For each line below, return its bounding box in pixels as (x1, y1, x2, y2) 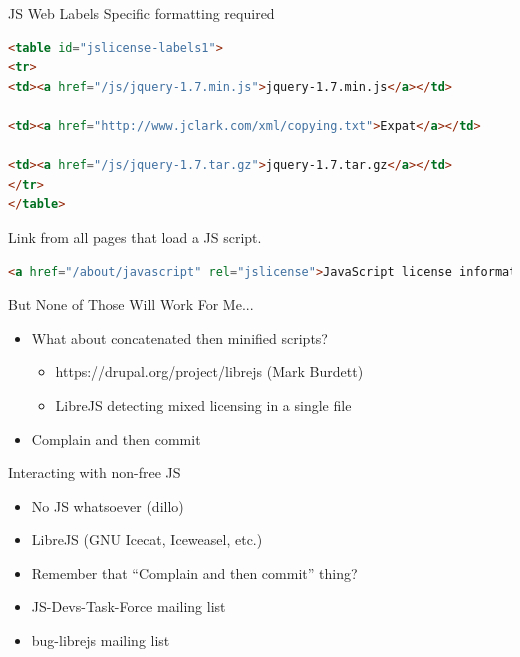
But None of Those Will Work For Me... (8, 294, 254, 315)
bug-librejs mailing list (31, 630, 170, 651)
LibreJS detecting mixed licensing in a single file (55, 394, 352, 415)
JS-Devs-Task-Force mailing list (31, 596, 226, 617)
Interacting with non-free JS (8, 462, 181, 483)
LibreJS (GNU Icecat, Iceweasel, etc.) (31, 529, 263, 550)
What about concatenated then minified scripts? (31, 327, 328, 348)
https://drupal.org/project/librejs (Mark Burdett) (55, 361, 364, 382)
